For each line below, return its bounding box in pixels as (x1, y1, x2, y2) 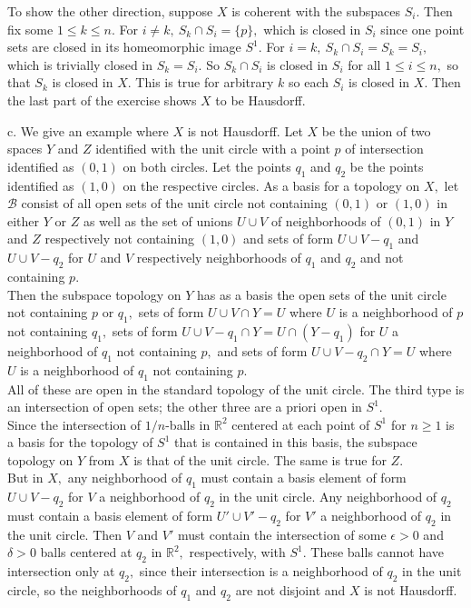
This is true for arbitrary (135, 73, 274, 92)
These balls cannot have (310, 543, 445, 562)
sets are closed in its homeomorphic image (7, 37, 241, 56)
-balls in (165, 414, 211, 434)
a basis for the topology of (7, 433, 153, 452)
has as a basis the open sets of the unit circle (196, 284, 446, 304)
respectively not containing (44, 229, 195, 248)
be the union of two (321, 121, 431, 140)
